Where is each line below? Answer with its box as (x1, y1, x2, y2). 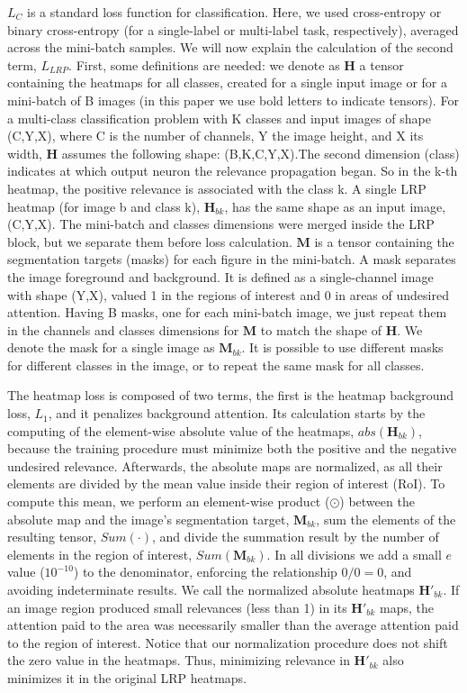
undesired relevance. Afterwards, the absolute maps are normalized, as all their (7, 456, 443, 475)
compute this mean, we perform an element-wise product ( (7, 492, 330, 511)
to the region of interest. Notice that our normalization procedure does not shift (7, 633, 448, 652)
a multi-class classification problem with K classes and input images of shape (7, 108, 431, 127)
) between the (339, 492, 415, 511)
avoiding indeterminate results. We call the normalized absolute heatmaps (7, 580, 415, 598)
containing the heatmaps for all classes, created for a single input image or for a (7, 73, 448, 92)
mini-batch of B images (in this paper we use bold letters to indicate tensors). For (7, 90, 459, 109)
